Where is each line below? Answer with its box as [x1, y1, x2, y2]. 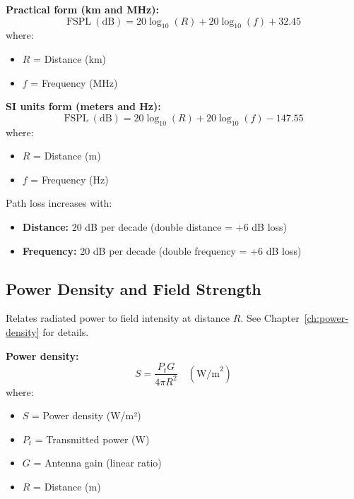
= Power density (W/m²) [32, 408, 141, 423]
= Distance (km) [33, 51, 107, 66]
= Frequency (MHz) [30, 75, 118, 90]
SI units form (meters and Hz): [6, 99, 161, 114]
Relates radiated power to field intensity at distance [6, 311, 230, 325]
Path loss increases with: [6, 196, 112, 210]
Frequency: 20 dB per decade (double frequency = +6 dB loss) [22, 243, 302, 258]
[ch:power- [304, 311, 348, 325]
